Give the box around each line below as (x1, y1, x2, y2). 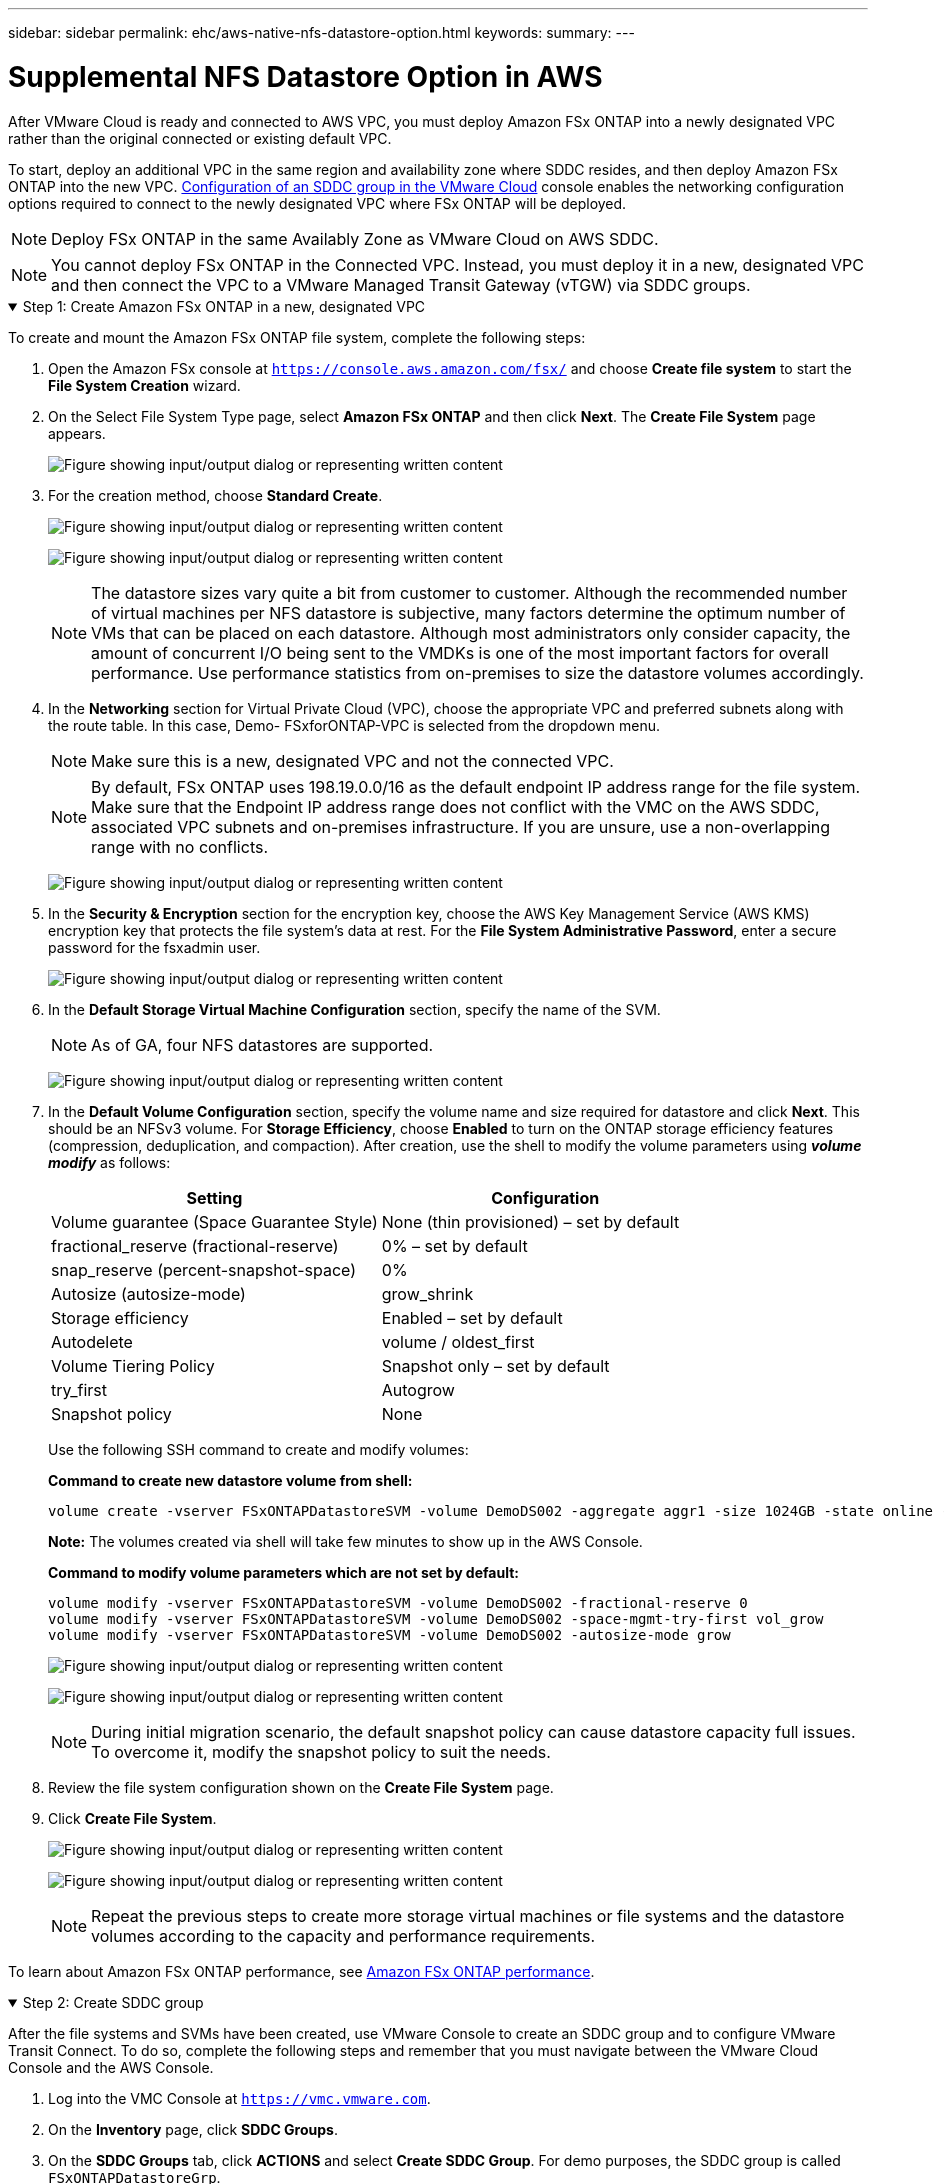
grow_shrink (381, 1283, 474, 1304)
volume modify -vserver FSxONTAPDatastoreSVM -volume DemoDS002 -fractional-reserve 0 (48, 1594, 748, 1611)
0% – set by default (381, 1235, 528, 1256)
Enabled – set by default (381, 1307, 563, 1328)
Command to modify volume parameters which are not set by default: (48, 1563, 519, 1581)
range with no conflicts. (91, 836, 269, 857)
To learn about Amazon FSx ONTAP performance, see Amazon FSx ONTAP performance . (8, 1962, 595, 1980)
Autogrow (381, 1379, 455, 1400)
